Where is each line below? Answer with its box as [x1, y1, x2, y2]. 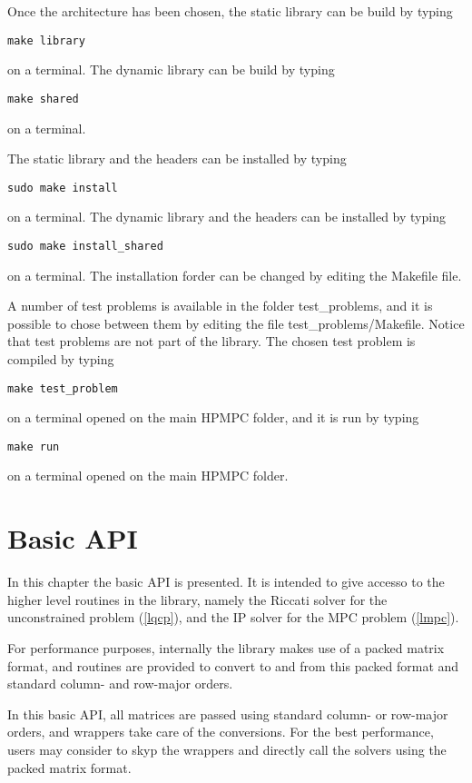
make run [7, 440, 60, 453]
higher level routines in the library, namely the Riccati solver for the [7, 590, 388, 609]
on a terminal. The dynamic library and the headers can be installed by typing [7, 207, 446, 226]
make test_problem [7, 382, 118, 395]
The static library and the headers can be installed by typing [7, 149, 347, 168]
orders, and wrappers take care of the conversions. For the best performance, [7, 722, 434, 741]
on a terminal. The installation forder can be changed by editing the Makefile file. [7, 265, 462, 284]
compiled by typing [7, 349, 114, 368]
